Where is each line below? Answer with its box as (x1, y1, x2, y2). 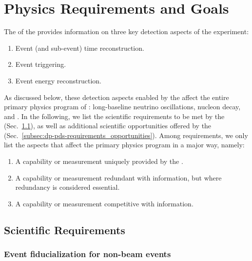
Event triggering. (15, 59, 66, 69)
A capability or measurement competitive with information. (15, 198, 194, 208)
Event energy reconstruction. (15, 75, 101, 85)
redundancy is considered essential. (15, 182, 120, 192)
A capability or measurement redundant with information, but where (15, 172, 222, 182)
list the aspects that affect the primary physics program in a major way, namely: (4, 140, 245, 150)
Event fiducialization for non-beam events (4, 248, 171, 260)
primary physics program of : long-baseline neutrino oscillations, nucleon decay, (4, 101, 241, 112)
